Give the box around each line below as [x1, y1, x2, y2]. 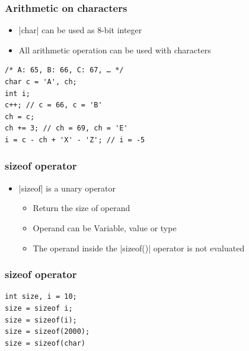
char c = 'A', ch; [5, 78, 77, 86]
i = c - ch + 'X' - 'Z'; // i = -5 [5, 135, 145, 144]
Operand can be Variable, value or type [33, 221, 177, 234]
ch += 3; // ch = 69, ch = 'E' [5, 124, 128, 133]
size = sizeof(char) [5, 339, 86, 347]
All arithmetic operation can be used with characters [18, 43, 211, 56]
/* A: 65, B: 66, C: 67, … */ [5, 66, 124, 75]
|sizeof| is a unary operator [18, 181, 116, 194]
